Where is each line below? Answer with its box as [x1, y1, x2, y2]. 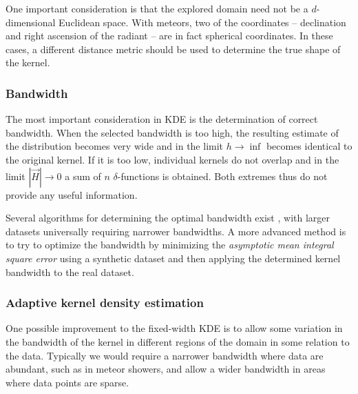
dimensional [6, 14, 56, 29]
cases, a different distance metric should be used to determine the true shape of [6, 41, 341, 56]
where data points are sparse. [6, 375, 129, 389]
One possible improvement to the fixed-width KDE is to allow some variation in [6, 321, 343, 335]
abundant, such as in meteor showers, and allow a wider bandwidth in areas [6, 362, 326, 376]
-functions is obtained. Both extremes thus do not [117, 168, 328, 183]
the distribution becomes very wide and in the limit [6, 139, 224, 153]
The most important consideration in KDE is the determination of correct [6, 112, 318, 126]
